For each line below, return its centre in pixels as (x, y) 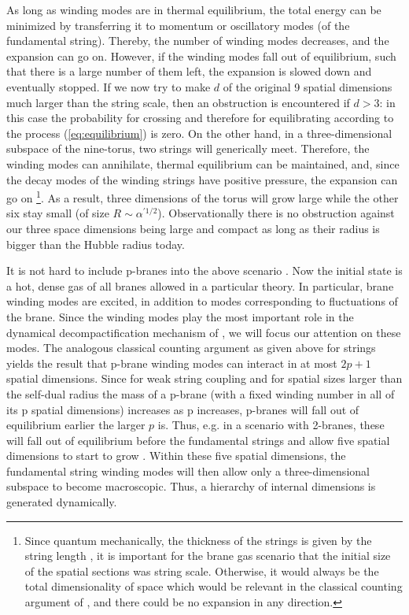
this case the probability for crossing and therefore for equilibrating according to (200, 118)
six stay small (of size (58, 213)
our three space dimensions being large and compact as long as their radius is (193, 228)
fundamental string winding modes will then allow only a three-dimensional (188, 471)
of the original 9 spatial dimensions (308, 86)
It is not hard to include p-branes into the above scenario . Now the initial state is (204, 270)
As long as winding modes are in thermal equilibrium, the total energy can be (194, 9)
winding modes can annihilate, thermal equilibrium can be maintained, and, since (203, 163)
